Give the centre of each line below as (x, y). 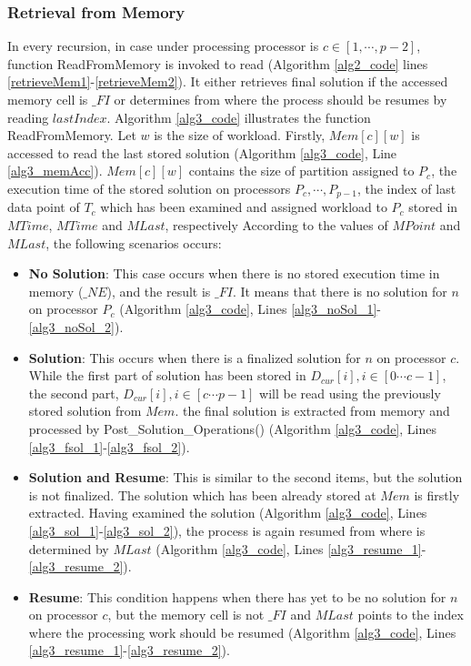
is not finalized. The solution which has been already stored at (202, 494)
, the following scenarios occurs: (134, 242)
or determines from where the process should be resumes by (281, 99)
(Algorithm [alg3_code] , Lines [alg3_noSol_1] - (250, 309)
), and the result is (159, 291)
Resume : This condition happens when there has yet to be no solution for (237, 596)
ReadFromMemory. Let (72, 135)
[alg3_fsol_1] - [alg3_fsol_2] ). (109, 446)
